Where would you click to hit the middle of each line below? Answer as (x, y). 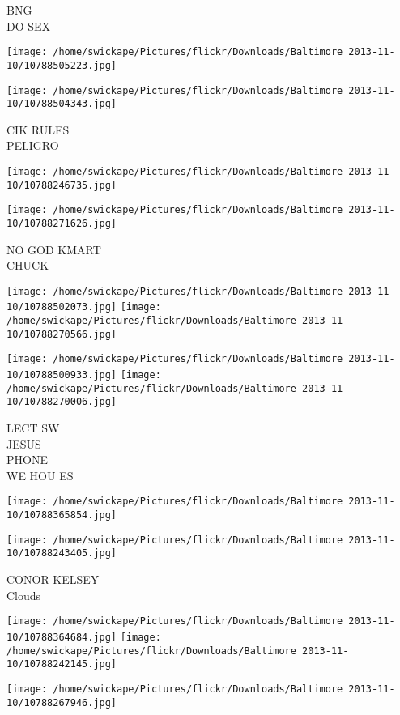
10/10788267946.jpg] (62, 702)
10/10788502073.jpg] (62, 307)
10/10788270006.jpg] (62, 402)
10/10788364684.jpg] (62, 637)
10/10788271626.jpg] (62, 223)
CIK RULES (38, 129)
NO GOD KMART (54, 249)
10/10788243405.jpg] (62, 553)
